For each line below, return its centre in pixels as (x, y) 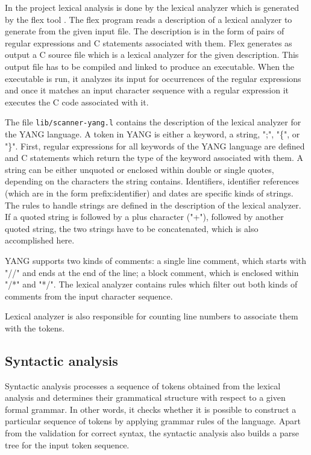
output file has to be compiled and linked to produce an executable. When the (150, 66)
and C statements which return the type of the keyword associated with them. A (154, 158)
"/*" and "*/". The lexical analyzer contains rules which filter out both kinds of (151, 284)
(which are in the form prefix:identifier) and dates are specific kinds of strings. (149, 193)
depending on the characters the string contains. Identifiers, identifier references (152, 181)
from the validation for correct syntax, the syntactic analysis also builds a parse (152, 433)
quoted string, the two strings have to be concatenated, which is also (132, 228)
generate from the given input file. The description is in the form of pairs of (145, 31)
